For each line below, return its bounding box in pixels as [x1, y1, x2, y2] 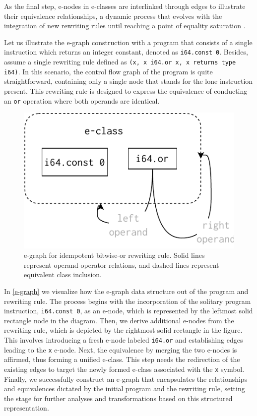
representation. [4, 403, 49, 413]
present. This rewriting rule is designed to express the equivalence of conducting [4, 85, 248, 96]
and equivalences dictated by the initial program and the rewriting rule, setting [4, 383, 245, 394]
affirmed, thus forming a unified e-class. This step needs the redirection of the [4, 354, 240, 364]
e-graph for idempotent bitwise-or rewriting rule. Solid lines [24, 250, 205, 260]
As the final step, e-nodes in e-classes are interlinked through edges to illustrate [4, 1, 246, 11]
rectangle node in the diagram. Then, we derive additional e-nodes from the [4, 315, 234, 325]
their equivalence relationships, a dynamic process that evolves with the [4, 10, 222, 21]
